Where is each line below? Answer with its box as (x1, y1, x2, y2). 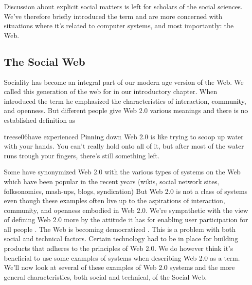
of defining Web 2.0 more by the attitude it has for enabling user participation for (4, 214, 248, 225)
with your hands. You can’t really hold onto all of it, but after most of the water (4, 141, 244, 151)
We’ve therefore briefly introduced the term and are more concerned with (4, 11, 223, 21)
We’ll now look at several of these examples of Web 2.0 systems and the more (4, 262, 235, 272)
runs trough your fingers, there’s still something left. (4, 150, 160, 160)
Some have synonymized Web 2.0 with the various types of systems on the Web (4, 167, 241, 177)
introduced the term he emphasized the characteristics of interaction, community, (4, 95, 246, 106)
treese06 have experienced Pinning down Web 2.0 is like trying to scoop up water (4, 131, 244, 141)
